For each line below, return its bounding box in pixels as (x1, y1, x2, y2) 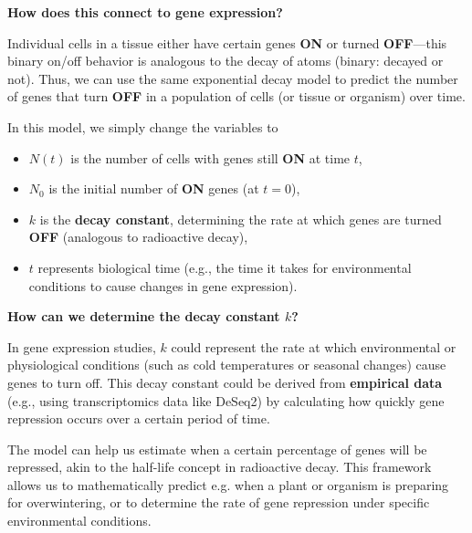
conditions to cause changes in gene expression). (28, 276, 298, 295)
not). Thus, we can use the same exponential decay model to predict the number (7, 68, 458, 88)
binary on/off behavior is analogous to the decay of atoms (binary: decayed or (7, 51, 444, 70)
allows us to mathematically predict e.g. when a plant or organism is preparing (7, 475, 449, 494)
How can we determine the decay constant (7, 307, 280, 326)
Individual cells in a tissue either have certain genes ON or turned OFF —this (7, 33, 447, 52)
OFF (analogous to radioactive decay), (28, 227, 248, 246)
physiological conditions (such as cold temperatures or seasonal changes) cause (7, 355, 446, 374)
